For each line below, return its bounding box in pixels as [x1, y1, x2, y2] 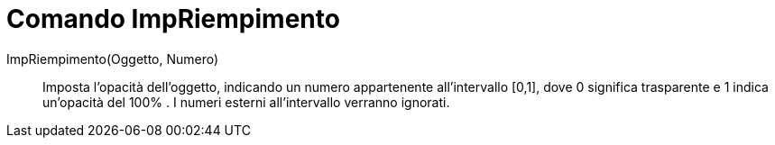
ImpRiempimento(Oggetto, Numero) [6, 50, 219, 67]
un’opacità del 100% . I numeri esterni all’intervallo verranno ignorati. [42, 94, 450, 110]
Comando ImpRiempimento [6, 4, 340, 34]
